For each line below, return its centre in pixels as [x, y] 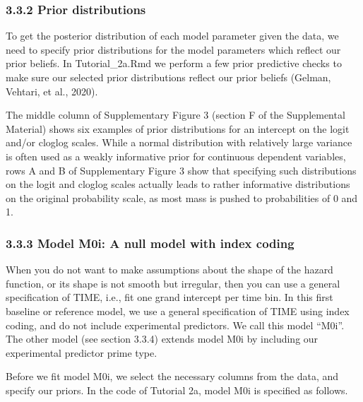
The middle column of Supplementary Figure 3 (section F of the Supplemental [175, 115]
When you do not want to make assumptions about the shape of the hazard [169, 270]
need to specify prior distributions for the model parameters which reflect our [173, 49]
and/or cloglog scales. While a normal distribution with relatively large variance [179, 142]
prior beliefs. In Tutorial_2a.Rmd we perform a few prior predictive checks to [174, 63]
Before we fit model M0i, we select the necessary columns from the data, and [172, 376]
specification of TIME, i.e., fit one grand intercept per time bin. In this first [169, 297]
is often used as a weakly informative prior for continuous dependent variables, [176, 156]
